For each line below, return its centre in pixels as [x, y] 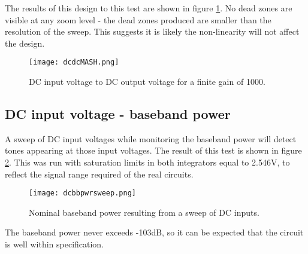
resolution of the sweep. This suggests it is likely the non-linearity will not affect [152, 31]
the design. [25, 43]
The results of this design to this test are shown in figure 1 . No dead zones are [149, 8]
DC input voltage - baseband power [118, 114]
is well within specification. [55, 244]
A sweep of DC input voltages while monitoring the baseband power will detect [151, 138]
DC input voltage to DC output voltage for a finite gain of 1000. [147, 82]
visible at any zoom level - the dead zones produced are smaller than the [138, 19]
